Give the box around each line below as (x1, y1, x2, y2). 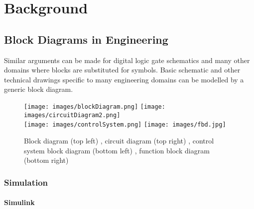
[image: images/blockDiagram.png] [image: (24, 103, 165, 110)
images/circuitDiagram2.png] (24, 111, 121, 119)
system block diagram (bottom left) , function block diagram (24, 145, 210, 155)
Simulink (4, 197, 35, 208)
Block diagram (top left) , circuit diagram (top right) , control (24, 135, 214, 145)
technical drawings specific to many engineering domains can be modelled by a (4, 74, 244, 84)
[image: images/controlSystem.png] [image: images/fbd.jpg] (24, 121, 226, 129)
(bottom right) (24, 155, 69, 165)
